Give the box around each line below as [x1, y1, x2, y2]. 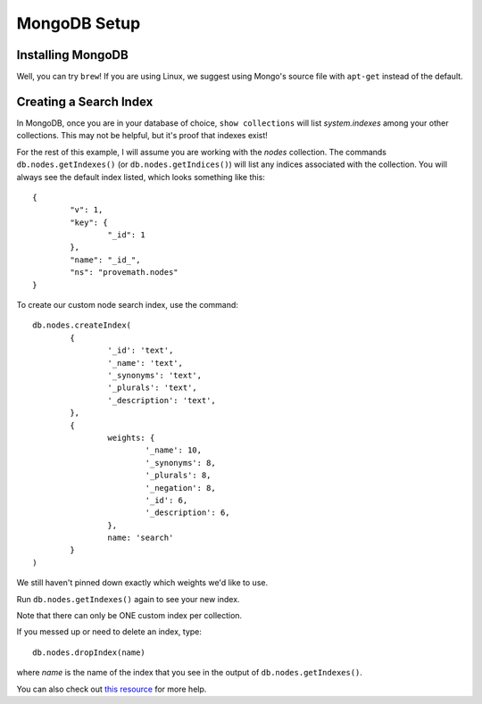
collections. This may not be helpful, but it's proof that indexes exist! [16, 130, 268, 141]
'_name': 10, [145, 445, 203, 455]
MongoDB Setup [16, 13, 141, 33]
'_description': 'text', [107, 395, 216, 405]
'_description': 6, [145, 508, 231, 518]
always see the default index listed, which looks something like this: [16, 171, 265, 182]
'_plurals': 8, [145, 470, 212, 481]
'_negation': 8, [145, 483, 216, 493]
